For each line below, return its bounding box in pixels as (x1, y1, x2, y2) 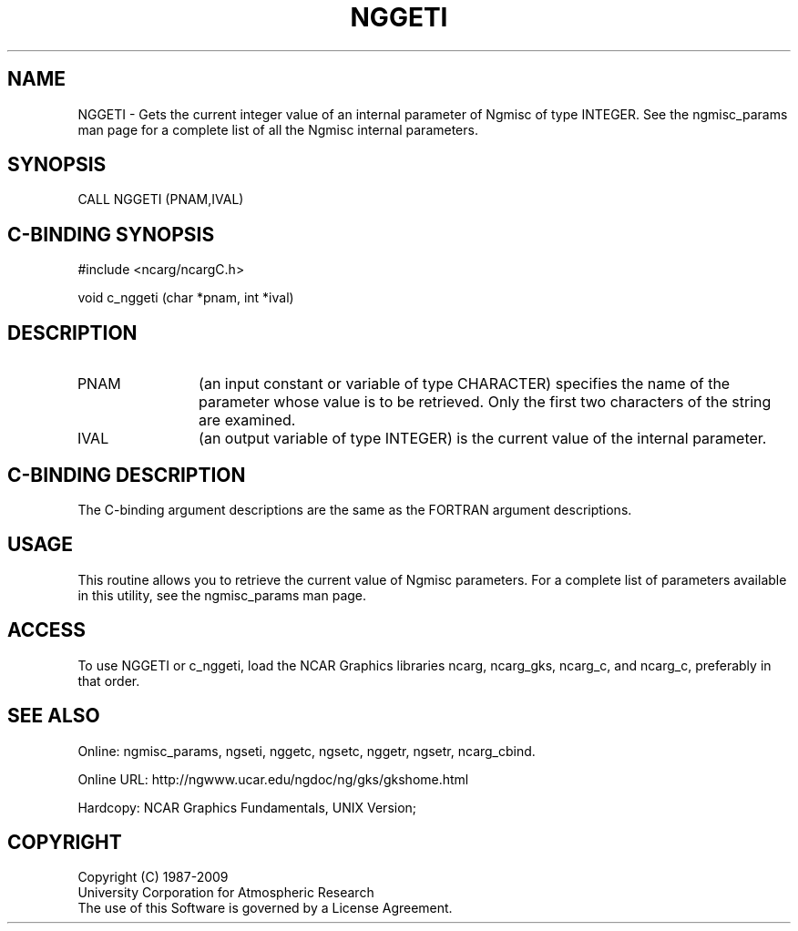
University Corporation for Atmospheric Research (77, 885, 374, 901)
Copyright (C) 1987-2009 (77, 869, 229, 885)
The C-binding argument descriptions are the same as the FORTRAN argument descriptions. (77, 501, 632, 517)
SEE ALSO (7, 704, 100, 728)
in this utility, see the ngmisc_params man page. (77, 587, 367, 603)
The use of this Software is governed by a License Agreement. (77, 900, 453, 916)
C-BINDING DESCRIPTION (7, 463, 246, 486)
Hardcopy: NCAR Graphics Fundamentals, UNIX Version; (77, 799, 417, 815)
